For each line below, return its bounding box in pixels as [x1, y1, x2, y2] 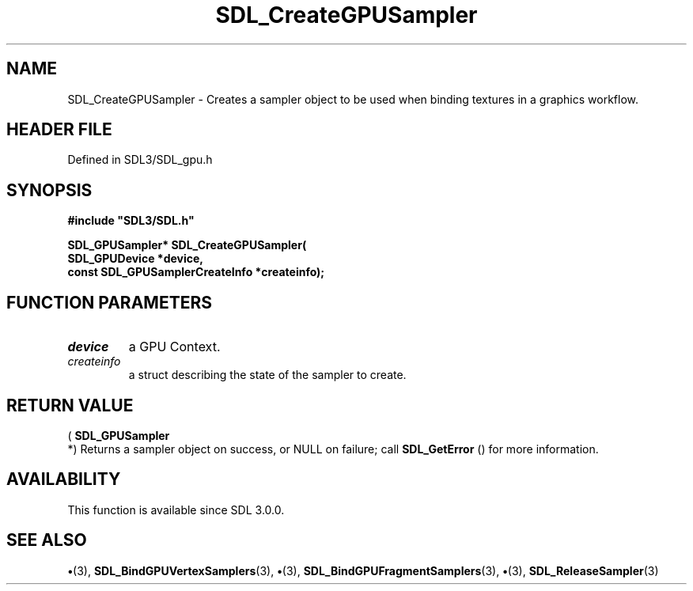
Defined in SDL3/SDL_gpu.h [67, 153, 213, 167]
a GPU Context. [128, 339, 221, 355]
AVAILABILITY [6, 469, 121, 490]
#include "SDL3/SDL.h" [67, 214, 195, 228]
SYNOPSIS [6, 180, 93, 200]
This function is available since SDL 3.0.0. [67, 502, 285, 517]
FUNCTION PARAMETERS [6, 292, 212, 313]
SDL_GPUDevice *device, [67, 252, 203, 266]
